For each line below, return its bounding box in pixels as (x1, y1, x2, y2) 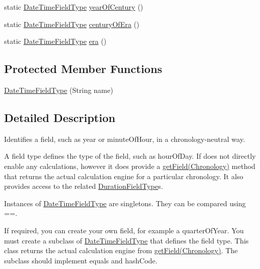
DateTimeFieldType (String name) (4, 84, 113, 95)
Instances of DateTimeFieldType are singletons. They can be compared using (4, 198, 246, 208)
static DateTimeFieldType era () (4, 36, 107, 46)
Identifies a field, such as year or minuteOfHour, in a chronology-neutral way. (4, 133, 245, 144)
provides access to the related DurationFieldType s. (4, 181, 163, 191)
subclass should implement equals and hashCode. (4, 255, 158, 265)
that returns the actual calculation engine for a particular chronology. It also (4, 170, 244, 181)
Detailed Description (4, 109, 116, 125)
